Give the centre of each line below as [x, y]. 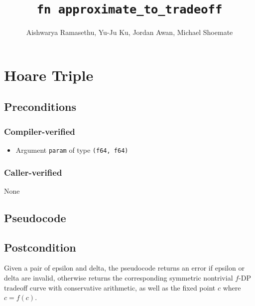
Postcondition [40, 247]
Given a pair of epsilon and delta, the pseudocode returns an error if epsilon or [124, 268]
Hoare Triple [49, 75]
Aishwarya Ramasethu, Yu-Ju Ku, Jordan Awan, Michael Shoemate [129, 32]
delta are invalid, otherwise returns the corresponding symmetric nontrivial [119, 278]
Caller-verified [33, 172]
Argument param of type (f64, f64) [72, 150]
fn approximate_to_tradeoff [129, 10]
